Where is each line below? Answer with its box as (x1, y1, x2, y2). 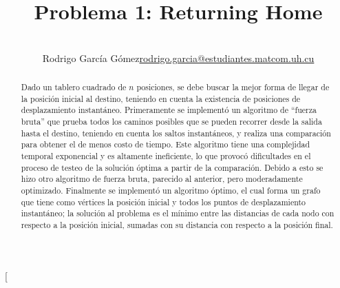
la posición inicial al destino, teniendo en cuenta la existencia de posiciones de (21, 92, 301, 104)
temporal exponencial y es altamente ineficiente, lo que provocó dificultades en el (21, 150, 311, 162)
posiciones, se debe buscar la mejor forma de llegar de (136, 81, 330, 93)
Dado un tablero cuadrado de (21, 81, 127, 93)
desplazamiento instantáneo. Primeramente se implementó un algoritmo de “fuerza (21, 104, 317, 116)
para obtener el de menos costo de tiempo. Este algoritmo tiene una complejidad (21, 138, 310, 150)
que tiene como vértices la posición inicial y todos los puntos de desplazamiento (21, 196, 306, 207)
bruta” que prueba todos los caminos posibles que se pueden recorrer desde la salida (21, 116, 322, 127)
